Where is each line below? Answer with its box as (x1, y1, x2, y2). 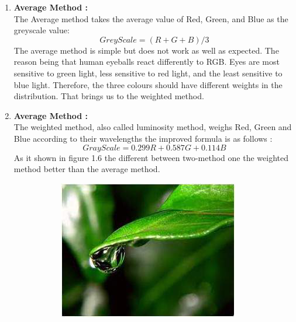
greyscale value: (13, 24, 70, 36)
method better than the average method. (13, 163, 160, 175)
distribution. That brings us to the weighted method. (13, 90, 204, 102)
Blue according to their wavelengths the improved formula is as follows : (13, 132, 273, 144)
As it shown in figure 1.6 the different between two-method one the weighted (13, 151, 288, 163)
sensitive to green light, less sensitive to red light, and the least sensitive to (13, 66, 283, 79)
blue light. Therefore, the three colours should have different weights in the (13, 78, 283, 90)
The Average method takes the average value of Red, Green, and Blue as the (13, 12, 288, 24)
